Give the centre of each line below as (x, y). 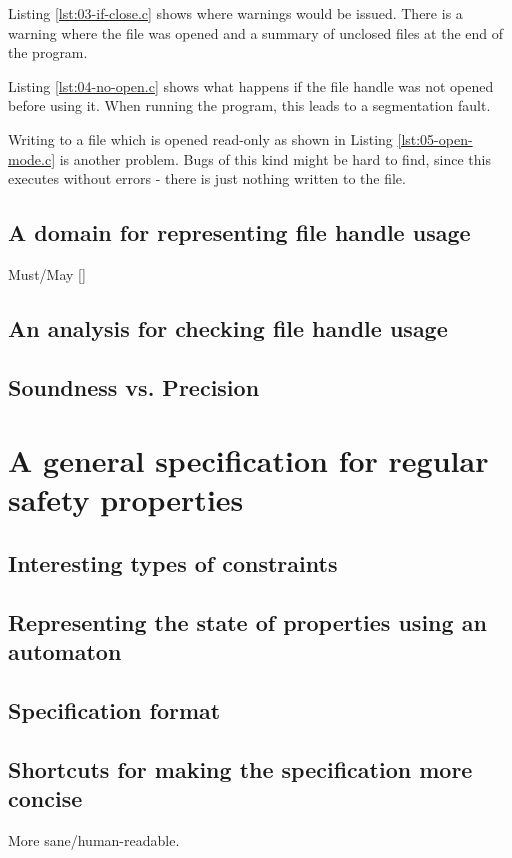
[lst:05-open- (435, 138)
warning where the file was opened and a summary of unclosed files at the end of (256, 32)
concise (45, 798)
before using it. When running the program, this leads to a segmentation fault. (249, 105)
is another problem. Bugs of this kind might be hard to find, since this (275, 158)
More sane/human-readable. (94, 840)
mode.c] (32, 158)
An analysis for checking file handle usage (228, 327)
